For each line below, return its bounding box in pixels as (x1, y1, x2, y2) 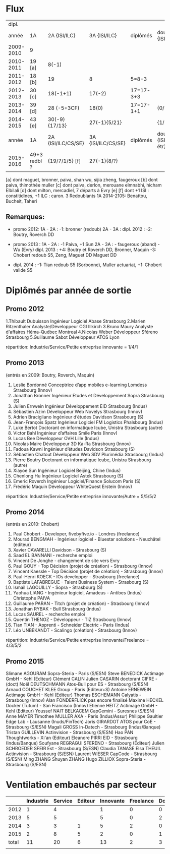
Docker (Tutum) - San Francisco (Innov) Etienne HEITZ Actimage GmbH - (6, 703, 158, 709)
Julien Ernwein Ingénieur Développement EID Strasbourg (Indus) (13, 403, 148, 409)
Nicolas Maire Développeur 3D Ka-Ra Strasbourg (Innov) (13, 441, 131, 447)
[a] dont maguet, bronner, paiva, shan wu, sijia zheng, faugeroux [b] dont (6, 176, 158, 182)
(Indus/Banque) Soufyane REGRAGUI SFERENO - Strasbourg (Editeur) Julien (6, 740, 164, 746)
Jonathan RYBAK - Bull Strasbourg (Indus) (13, 606, 101, 612)
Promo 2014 (6, 508, 45, 516)
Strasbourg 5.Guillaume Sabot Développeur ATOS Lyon (6, 334, 120, 340)
